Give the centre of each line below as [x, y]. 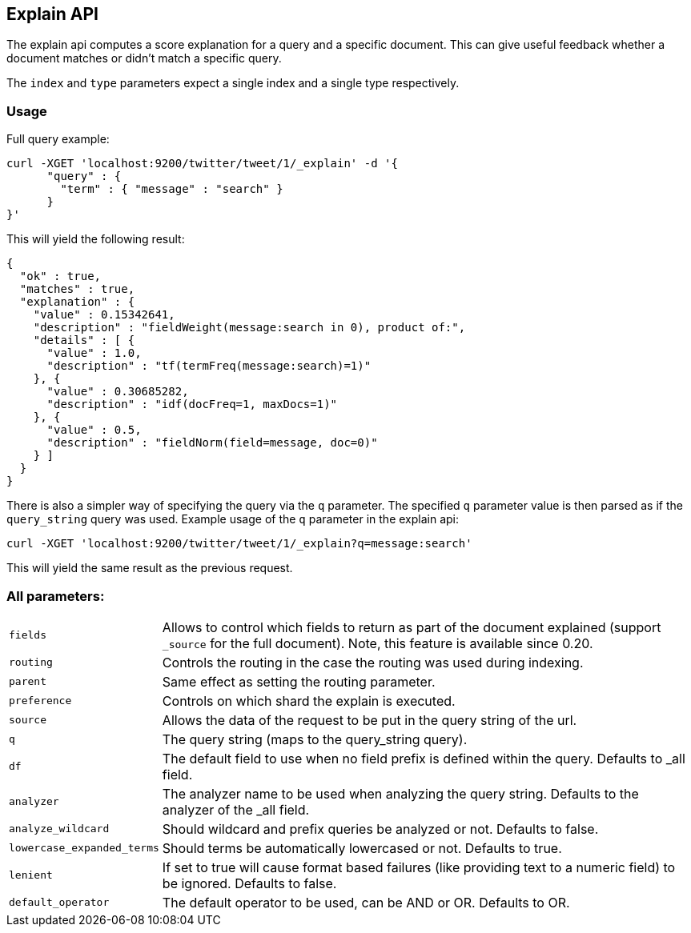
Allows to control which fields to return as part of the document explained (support [412, 627]
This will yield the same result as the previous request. [150, 568]
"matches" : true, [77, 289]
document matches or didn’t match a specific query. [144, 58]
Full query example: [58, 139]
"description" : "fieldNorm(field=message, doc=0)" [212, 443]
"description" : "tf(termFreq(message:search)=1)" [209, 366]
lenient [31, 875]
